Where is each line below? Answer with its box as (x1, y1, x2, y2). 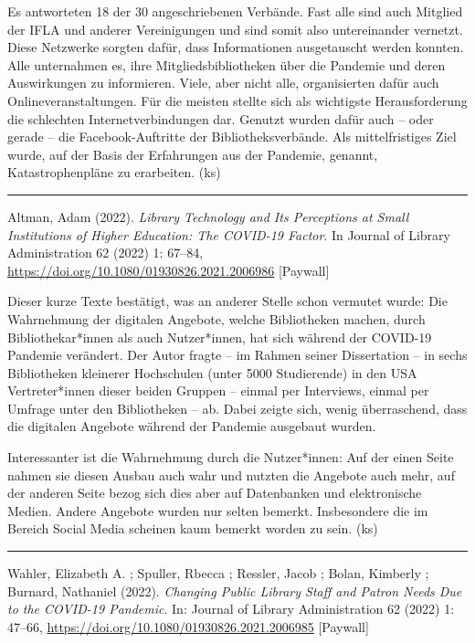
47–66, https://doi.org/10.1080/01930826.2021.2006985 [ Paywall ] (7, 617, 369, 636)
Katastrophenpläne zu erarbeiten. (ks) (7, 163, 221, 182)
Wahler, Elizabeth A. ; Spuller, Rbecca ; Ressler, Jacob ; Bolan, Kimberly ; (7, 564, 429, 583)
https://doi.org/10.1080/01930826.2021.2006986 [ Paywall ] (7, 260, 330, 279)
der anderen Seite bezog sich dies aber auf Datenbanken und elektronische (7, 483, 422, 502)
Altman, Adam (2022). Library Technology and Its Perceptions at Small (7, 206, 409, 226)
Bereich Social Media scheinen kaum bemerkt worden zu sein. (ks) (7, 519, 378, 538)
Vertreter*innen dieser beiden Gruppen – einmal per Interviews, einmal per (7, 381, 429, 400)
